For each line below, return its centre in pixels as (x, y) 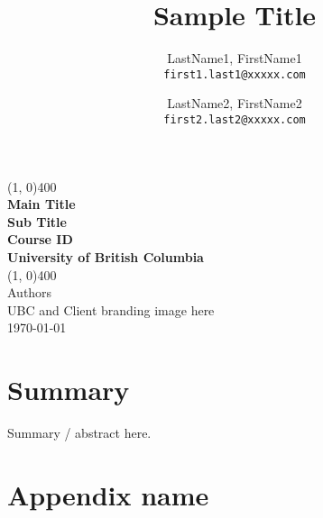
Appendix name (108, 494)
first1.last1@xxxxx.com (235, 74)
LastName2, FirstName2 (235, 103)
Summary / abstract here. (79, 433)
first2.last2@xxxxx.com (235, 119)
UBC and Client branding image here (111, 309)
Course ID (40, 239)
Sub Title (37, 221)
